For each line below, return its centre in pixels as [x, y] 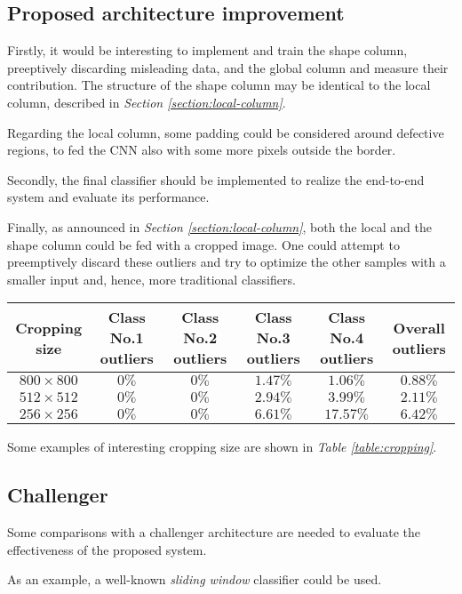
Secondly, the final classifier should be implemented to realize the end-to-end [216, 179]
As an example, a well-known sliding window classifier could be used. [195, 579]
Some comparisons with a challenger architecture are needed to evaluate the [214, 532]
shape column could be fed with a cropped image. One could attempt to [203, 244]
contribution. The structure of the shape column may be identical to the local [219, 85]
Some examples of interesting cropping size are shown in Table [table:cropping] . [222, 447]
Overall [419, 327]
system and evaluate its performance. [108, 197]
